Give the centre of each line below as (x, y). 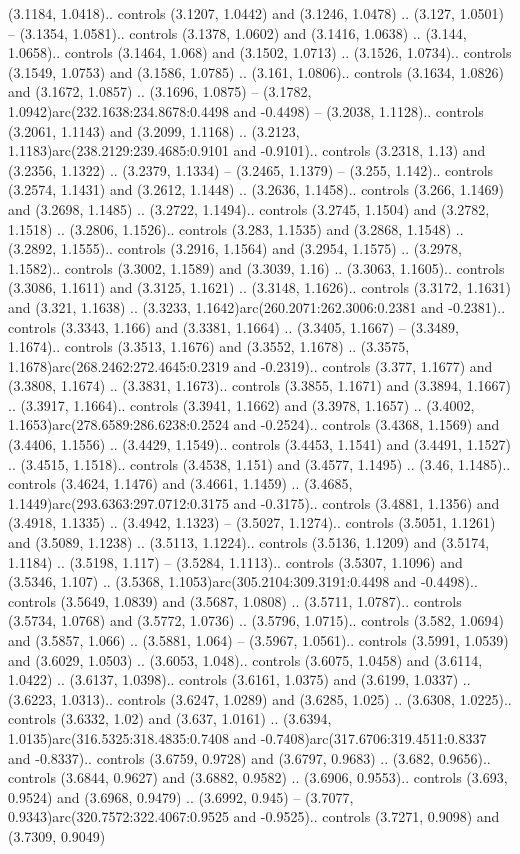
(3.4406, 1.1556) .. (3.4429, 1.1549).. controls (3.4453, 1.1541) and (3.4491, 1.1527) (259, 444)
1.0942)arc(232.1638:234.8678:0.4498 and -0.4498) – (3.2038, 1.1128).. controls (246, 110)
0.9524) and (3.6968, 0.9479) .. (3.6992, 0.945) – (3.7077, (181, 796)
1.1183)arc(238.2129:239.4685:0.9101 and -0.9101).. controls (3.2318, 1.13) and (247, 150)
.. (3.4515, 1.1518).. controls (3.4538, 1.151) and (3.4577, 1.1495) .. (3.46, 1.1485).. (259, 463)
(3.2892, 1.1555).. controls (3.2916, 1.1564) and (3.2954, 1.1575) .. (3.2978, (235, 248)
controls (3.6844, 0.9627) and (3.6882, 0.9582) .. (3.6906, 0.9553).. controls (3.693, (258, 777)
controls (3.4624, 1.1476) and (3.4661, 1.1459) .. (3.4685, (180, 483)
